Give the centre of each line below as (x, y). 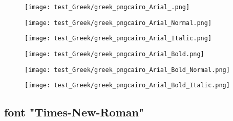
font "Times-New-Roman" (74, 112)
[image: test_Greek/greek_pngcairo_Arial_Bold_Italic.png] (127, 86)
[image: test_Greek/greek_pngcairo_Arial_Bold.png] (114, 54)
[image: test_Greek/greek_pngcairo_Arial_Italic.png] (118, 39)
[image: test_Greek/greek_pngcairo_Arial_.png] (107, 7)
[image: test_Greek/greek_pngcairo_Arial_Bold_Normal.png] (127, 70)
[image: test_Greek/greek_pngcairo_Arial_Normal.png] (118, 23)
